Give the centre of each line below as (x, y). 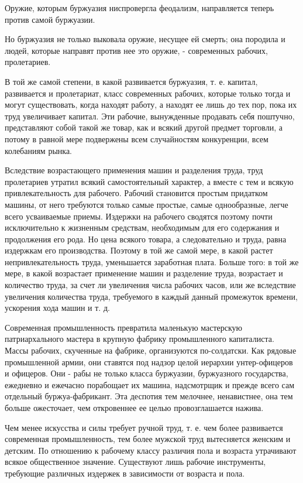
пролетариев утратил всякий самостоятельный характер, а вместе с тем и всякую (149, 181)
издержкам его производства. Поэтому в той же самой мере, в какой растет (139, 250)
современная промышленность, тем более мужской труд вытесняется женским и (148, 439)
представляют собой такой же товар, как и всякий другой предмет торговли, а (144, 127)
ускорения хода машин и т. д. (57, 308)
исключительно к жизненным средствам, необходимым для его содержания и (142, 227)
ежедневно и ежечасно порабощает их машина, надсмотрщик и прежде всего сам (150, 384)
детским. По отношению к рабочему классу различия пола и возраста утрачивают (151, 450)
